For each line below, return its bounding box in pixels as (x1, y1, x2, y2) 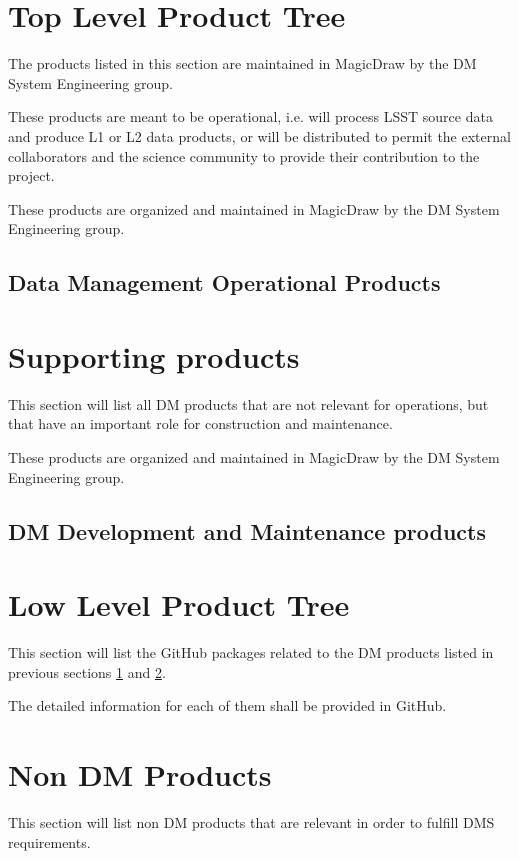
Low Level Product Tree (8, 584, 350, 625)
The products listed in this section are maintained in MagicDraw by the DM (8, 53, 477, 74)
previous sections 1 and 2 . (8, 661, 166, 682)
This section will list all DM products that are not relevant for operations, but (8, 393, 489, 414)
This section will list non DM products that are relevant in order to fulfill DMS (8, 811, 495, 832)
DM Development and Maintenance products (8, 515, 487, 546)
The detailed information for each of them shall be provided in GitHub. (8, 695, 447, 716)
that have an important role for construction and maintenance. (8, 413, 393, 434)
